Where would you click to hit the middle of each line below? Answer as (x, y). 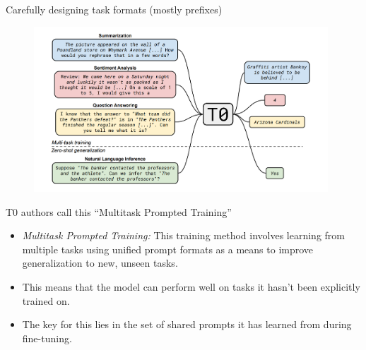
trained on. (46, 300)
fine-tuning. (47, 338)
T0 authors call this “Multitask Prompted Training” (119, 211)
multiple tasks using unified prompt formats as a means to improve (168, 249)
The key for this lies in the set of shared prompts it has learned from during (187, 324)
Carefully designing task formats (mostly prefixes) (114, 9)
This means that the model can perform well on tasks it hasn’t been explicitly (191, 287)
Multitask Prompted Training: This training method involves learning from (183, 235)
